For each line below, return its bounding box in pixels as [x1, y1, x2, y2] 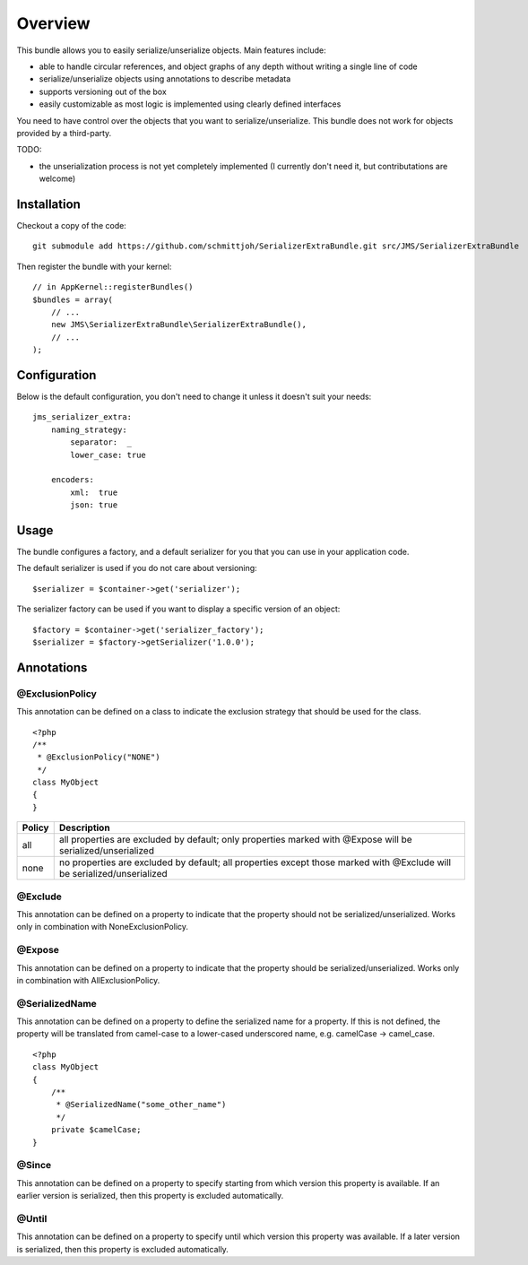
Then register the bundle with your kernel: [16, 261, 172, 272]
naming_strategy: [50, 424, 127, 435]
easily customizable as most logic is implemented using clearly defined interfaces [39, 99, 342, 109]
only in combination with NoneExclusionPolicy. [16, 922, 188, 932]
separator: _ [70, 438, 133, 447]
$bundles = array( [32, 294, 114, 305]
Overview [16, 13, 91, 33]
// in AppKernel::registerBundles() [32, 282, 194, 292]
